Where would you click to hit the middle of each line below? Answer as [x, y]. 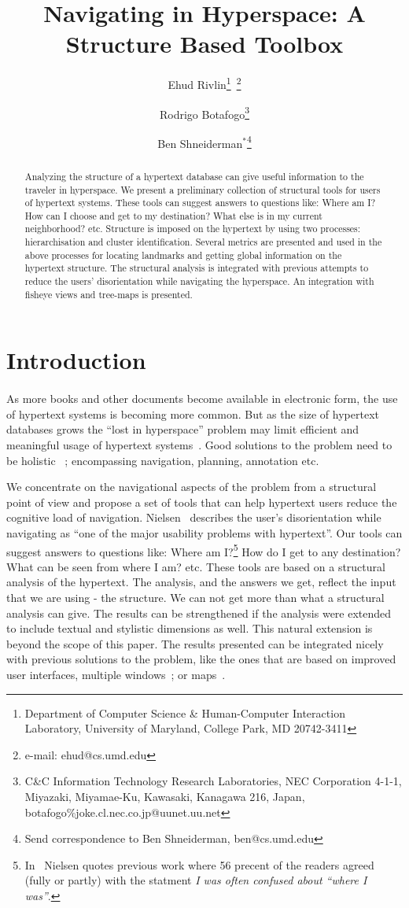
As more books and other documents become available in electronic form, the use [202, 399]
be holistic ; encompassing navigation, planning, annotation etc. [163, 460]
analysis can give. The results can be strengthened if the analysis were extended [199, 613]
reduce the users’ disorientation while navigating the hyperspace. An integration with [199, 281]
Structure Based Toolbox [204, 44]
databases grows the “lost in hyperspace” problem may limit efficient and [183, 429]
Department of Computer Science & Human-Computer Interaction [185, 712]
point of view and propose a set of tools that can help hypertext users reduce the [202, 502]
